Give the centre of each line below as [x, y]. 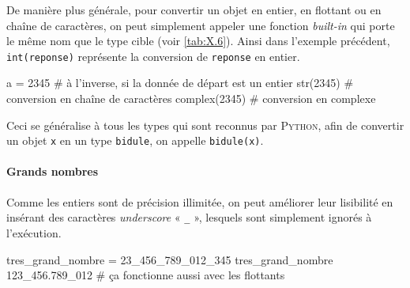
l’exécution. [34, 232]
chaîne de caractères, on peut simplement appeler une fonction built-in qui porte [201, 25]
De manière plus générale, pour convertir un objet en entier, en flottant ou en [194, 9]
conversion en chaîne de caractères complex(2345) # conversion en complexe [191, 99]
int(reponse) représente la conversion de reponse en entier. [153, 56]
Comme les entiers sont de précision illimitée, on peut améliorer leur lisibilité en [200, 201]
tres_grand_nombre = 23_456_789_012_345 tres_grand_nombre [170, 259]
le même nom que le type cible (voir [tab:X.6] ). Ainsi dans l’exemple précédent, [198, 41]
